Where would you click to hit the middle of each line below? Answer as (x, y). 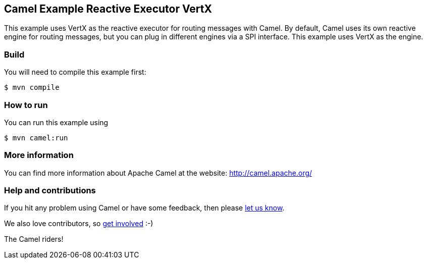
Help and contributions (50, 191)
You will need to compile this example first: (75, 72)
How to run (26, 105)
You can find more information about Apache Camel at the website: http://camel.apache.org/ (158, 173)
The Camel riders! (34, 239)
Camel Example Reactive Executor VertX (108, 9)
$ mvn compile (32, 88)
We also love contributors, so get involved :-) (79, 224)
